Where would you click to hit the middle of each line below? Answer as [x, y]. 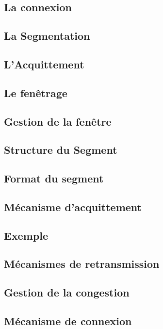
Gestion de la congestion [67, 292]
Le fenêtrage [36, 92]
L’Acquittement [44, 64]
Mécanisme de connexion [68, 321]
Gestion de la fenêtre [58, 121]
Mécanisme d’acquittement [73, 206]
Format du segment [54, 178]
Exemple [26, 235]
